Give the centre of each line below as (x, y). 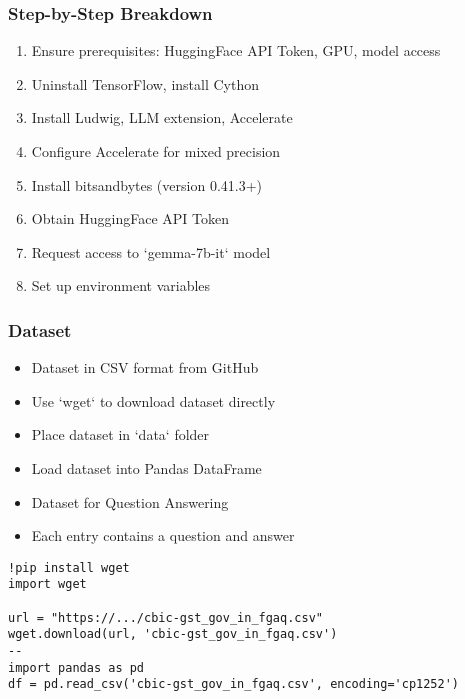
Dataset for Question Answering (130, 501)
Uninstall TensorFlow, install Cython (145, 83)
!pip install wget (69, 567)
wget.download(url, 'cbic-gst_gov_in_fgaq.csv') (173, 634)
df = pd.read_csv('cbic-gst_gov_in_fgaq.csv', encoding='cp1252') (234, 684)
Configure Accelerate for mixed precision (156, 151)
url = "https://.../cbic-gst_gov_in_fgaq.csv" (165, 617)
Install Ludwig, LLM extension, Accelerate (162, 117)
